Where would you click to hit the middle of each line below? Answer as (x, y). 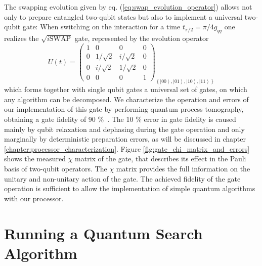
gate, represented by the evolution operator (142, 38)
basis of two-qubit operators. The (56, 168)
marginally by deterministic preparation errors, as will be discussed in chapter (125, 139)
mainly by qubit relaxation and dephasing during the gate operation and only (124, 129)
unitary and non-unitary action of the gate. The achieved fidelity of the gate (122, 178)
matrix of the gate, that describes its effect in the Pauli (161, 159)
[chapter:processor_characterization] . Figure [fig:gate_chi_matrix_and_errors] (127, 148)
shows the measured (35, 159)
